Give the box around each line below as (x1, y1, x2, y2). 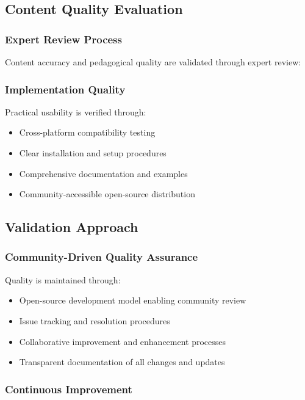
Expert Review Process (5, 31, 122, 46)
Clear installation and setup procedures (19, 147, 167, 159)
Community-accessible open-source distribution (19, 187, 195, 200)
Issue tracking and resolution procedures (19, 314, 170, 327)
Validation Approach (5, 217, 138, 236)
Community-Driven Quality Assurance (5, 249, 198, 264)
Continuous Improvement (5, 381, 132, 396)
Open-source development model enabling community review (19, 294, 246, 307)
